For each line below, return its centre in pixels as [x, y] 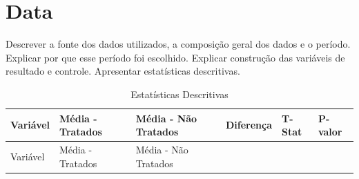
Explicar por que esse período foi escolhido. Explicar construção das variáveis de [175, 57]
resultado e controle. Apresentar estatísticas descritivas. [123, 71]
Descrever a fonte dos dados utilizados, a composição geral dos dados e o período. [178, 44]
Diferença [249, 125]
